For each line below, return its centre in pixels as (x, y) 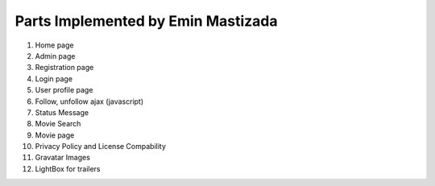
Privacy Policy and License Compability (101, 147)
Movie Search (58, 124)
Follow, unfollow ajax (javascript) (89, 101)
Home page (54, 45)
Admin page (55, 56)
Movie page (55, 135)
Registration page (64, 68)
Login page (54, 79)
